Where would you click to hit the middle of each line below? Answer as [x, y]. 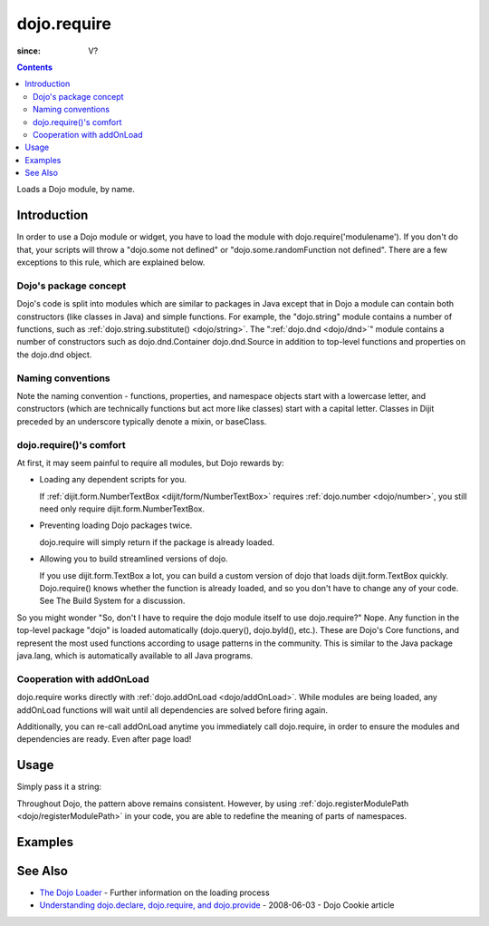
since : [29, 51]
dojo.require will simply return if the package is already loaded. [157, 542]
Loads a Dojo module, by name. [76, 190]
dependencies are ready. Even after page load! [104, 739]
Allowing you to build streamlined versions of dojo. [134, 559]
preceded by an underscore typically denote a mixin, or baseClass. [142, 421]
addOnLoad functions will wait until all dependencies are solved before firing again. [173, 710]
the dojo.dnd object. [54, 355]
